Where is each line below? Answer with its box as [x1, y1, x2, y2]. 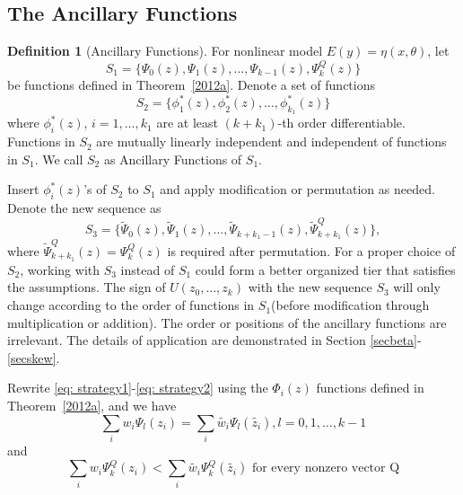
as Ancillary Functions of [103, 149, 242, 168]
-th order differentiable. [277, 113, 406, 132]
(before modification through [271, 296, 430, 314]
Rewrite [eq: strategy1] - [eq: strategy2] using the [7, 378, 268, 397]
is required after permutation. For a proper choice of [167, 242, 456, 260]
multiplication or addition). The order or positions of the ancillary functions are [7, 313, 447, 331]
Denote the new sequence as [7, 199, 162, 217]
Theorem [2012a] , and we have [7, 396, 177, 415]
